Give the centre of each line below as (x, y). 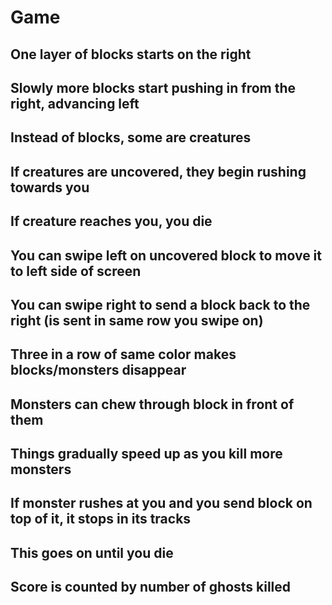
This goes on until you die (92, 552)
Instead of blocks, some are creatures (131, 137)
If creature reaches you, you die (111, 221)
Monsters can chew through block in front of (152, 404)
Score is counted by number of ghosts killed (151, 587)
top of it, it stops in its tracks (101, 519)
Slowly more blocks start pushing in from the (153, 87)
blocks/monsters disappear (98, 370)
